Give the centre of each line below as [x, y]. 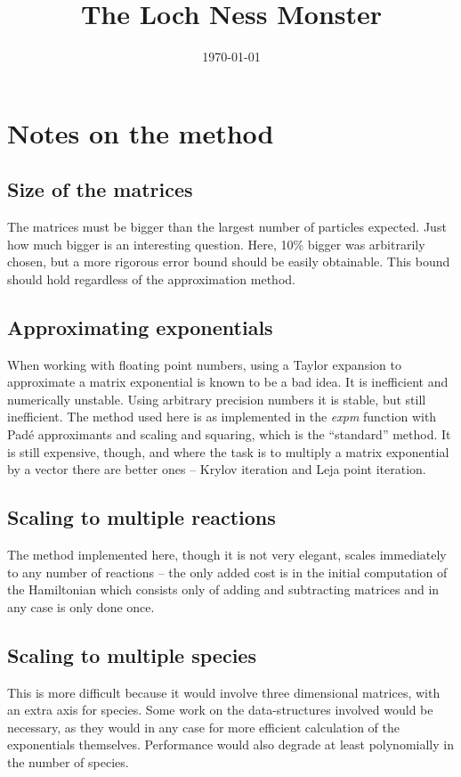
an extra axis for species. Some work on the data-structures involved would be [220, 710]
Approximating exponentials [140, 327]
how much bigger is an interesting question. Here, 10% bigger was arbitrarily [216, 244]
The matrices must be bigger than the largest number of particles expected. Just [227, 227]
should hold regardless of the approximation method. [151, 278]
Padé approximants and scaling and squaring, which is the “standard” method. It [229, 434]
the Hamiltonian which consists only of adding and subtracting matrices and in [223, 589]
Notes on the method [141, 132]
